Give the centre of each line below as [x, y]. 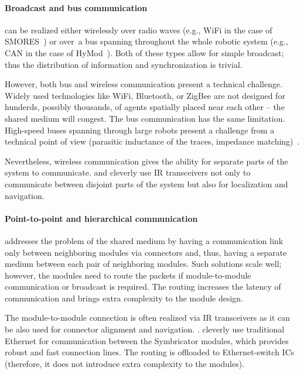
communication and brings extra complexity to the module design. [124, 298]
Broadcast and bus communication [76, 7]
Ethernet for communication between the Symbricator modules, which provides [147, 340]
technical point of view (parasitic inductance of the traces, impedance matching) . [152, 141]
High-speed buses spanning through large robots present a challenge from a [140, 130]
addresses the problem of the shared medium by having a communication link [144, 240]
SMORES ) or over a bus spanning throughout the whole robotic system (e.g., [146, 41]
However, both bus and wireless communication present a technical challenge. [144, 84]
